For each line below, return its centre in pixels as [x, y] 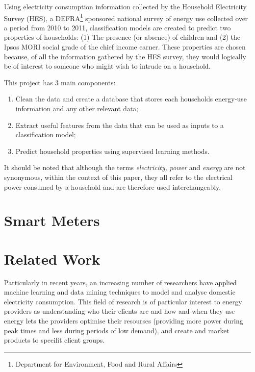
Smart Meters [52, 220]
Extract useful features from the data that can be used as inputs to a [119, 125]
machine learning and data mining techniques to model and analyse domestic [120, 292]
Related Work [52, 259]
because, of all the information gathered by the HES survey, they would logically [125, 56]
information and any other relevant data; [77, 108]
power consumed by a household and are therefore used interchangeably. [113, 186]
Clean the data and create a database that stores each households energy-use [131, 99]
